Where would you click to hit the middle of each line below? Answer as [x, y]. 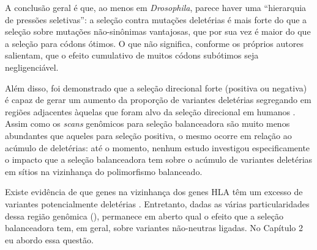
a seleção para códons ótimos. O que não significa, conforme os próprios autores [154, 43]
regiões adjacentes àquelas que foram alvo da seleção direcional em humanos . [150, 111]
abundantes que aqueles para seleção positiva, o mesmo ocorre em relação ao [148, 135]
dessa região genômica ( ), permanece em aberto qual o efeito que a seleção [144, 216]
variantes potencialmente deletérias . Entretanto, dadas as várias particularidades [157, 203]
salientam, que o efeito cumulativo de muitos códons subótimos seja [132, 55]
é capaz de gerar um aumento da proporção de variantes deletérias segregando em [158, 100]
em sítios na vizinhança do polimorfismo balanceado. [104, 171]
